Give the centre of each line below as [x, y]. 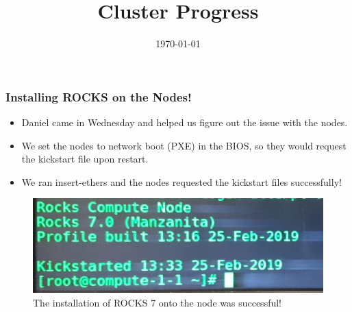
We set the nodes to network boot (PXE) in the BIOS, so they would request [184, 145]
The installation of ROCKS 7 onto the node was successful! [158, 302]
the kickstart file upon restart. [85, 159]
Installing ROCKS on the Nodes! [99, 96]
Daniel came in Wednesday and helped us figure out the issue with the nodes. [185, 122]
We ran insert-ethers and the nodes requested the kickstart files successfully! [181, 181]
